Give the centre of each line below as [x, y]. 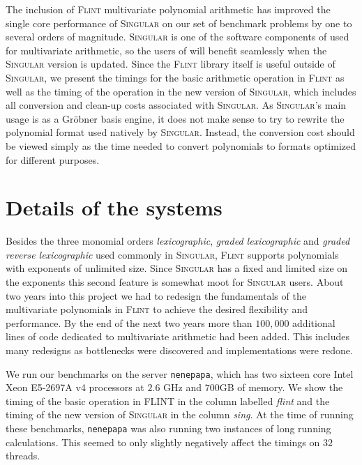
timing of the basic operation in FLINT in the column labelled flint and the [168, 401]
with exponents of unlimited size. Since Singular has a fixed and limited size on [177, 268]
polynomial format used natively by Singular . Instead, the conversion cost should [180, 132]
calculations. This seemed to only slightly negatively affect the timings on [163, 442]
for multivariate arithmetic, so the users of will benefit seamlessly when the [166, 50]
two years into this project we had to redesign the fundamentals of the [156, 295]
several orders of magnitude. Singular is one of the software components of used [178, 37]
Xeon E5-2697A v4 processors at [75, 387]
